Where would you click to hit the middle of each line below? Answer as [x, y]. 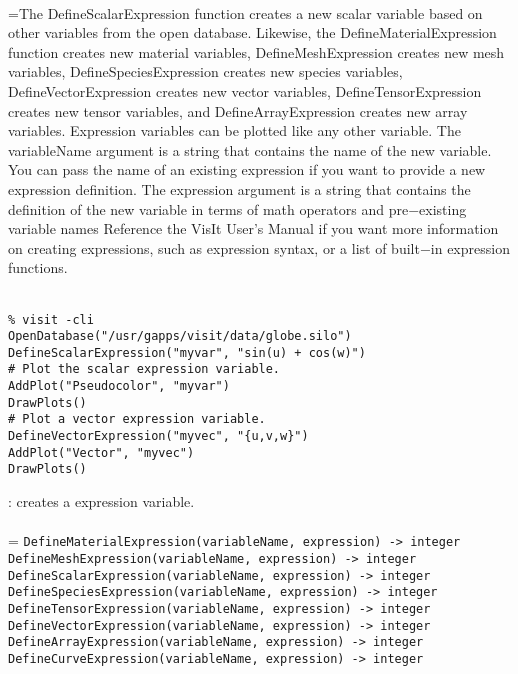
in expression [470, 247]
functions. [38, 267]
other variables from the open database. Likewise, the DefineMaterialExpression [252, 32]
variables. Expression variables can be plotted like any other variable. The [234, 130]
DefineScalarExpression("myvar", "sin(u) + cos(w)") [187, 352]
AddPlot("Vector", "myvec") [101, 452]
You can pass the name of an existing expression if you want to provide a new [247, 169]
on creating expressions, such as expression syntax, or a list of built [214, 247]
